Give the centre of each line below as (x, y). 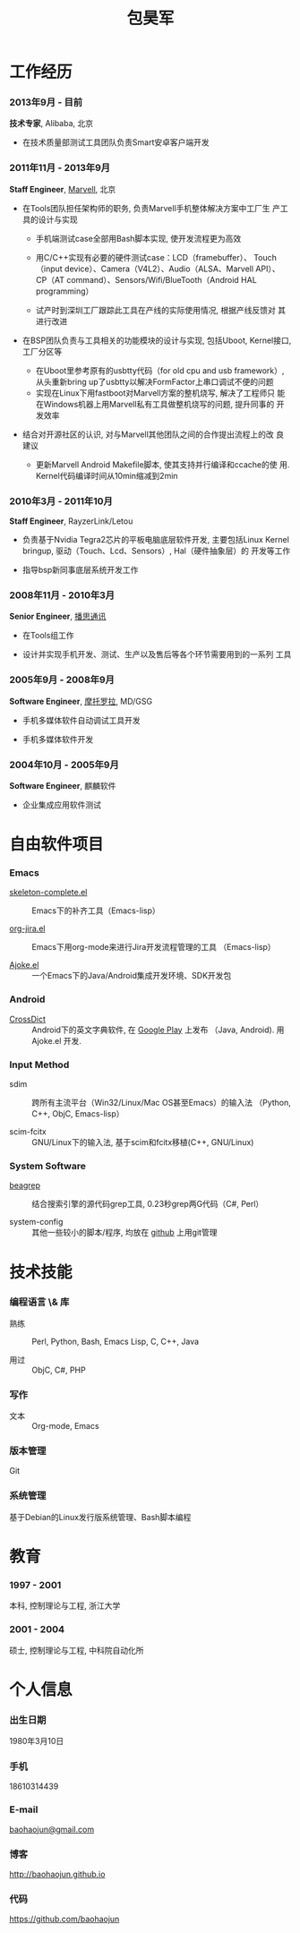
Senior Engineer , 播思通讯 (58, 616)
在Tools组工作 (48, 636)
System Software (48, 1166)
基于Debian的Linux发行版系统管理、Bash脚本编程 (100, 1517)
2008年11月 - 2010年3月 (62, 595)
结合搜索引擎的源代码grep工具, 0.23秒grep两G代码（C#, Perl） (148, 1204)
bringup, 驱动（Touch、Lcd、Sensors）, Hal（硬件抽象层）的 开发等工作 (156, 551)
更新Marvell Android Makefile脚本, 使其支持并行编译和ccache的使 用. (163, 464)
